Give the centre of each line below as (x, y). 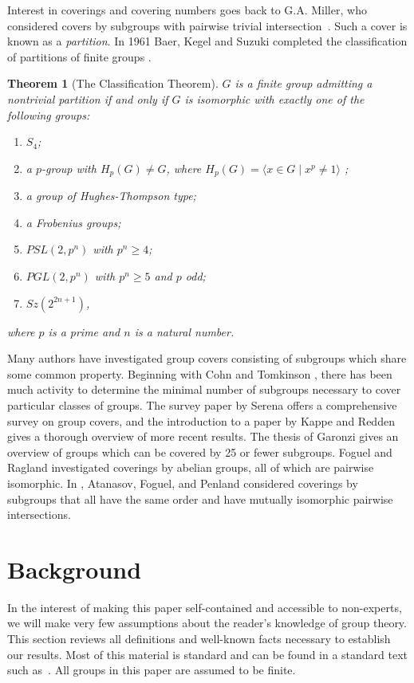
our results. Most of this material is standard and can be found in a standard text (208, 654)
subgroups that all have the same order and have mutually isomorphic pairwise (200, 499)
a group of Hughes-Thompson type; (111, 196)
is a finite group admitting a (304, 83)
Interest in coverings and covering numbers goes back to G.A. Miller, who (187, 10)
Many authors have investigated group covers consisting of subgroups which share (207, 358)
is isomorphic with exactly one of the (274, 98)
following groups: (49, 114)
